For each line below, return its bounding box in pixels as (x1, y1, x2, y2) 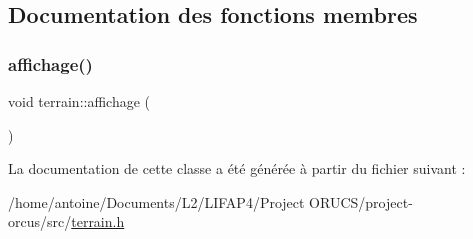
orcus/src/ (8, 211, 72, 232)
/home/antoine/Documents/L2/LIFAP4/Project (8, 191, 305, 212)
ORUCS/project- (309, 191, 413, 212)
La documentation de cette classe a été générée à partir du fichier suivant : (8, 158, 466, 179)
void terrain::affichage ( (8, 91, 151, 111)
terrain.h (71, 211, 125, 232)
